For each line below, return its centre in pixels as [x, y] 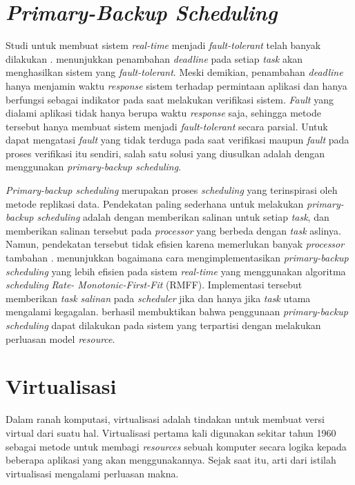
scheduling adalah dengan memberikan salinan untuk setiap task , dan [183, 217]
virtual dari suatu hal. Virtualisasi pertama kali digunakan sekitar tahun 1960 [171, 432]
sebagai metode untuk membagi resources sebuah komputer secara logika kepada [176, 446]
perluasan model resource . [60, 338]
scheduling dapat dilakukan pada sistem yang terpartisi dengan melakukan [163, 325]
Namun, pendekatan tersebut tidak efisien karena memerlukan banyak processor [175, 244]
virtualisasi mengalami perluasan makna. [92, 473]
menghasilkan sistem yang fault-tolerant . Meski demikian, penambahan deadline [174, 72]
